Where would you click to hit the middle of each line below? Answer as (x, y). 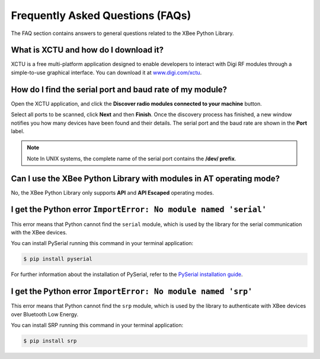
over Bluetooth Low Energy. (45, 314)
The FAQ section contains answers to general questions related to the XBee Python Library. (122, 33)
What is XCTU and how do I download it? (87, 50)
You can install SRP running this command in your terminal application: (97, 325)
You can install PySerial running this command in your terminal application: (102, 243)
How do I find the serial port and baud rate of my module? (119, 89)
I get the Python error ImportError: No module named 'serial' (139, 210)
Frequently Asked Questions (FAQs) (101, 15)
